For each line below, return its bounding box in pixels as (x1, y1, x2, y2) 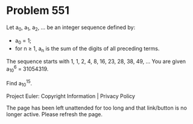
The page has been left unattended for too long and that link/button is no (6, 104, 187, 112)
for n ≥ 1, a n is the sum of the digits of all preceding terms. (14, 45, 160, 53)
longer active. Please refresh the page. (6, 111, 103, 118)
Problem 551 (6, 4, 70, 18)
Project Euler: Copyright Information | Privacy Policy (6, 93, 136, 100)
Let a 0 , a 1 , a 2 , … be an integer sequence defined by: (6, 24, 136, 32)
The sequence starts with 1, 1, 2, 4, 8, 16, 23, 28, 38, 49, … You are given (6, 58, 186, 65)
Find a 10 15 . (6, 78, 33, 88)
